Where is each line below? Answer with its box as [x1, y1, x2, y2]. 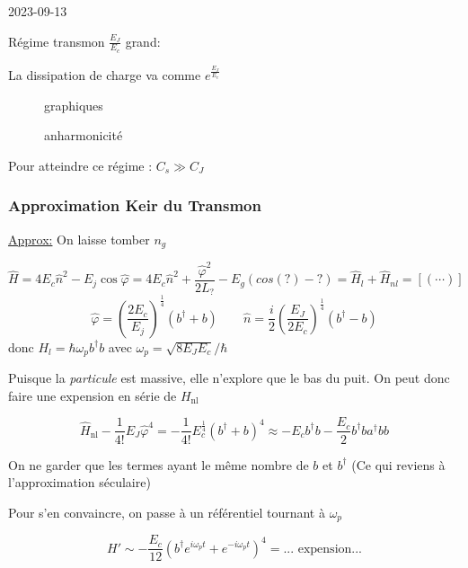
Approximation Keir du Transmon [8, 194, 261, 217]
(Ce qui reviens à [351, 455, 446, 474]
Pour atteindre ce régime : [8, 155, 153, 174]
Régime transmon [8, 31, 105, 50]
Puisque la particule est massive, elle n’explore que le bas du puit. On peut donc [8, 368, 450, 387]
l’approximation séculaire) [8, 473, 151, 492]
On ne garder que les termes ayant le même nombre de [8, 455, 309, 474]
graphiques [44, 95, 103, 114]
